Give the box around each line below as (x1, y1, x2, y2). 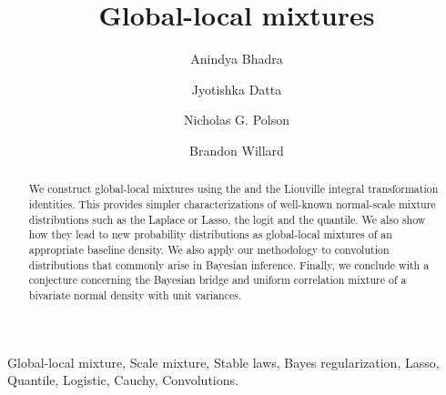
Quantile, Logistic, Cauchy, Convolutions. (7, 370, 238, 390)
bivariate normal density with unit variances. (28, 287, 242, 302)
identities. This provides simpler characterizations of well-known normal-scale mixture (28, 196, 436, 211)
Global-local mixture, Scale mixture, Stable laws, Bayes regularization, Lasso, (7, 352, 440, 371)
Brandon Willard (189, 140, 284, 159)
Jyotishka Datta (191, 79, 282, 98)
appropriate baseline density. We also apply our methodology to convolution (28, 241, 390, 257)
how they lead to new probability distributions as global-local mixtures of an (28, 227, 392, 242)
